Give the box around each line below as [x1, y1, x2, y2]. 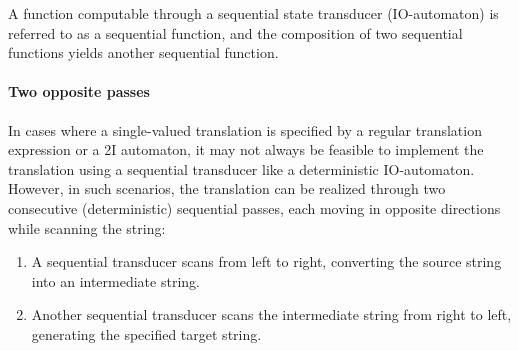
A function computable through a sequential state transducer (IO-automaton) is [8, 3, 499, 23]
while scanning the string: [8, 217, 166, 238]
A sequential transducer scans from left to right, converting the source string [31, 251, 502, 272]
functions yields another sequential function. [8, 42, 279, 63]
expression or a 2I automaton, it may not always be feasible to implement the [8, 139, 484, 160]
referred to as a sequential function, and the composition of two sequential [8, 22, 463, 43]
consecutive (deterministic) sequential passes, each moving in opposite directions [8, 197, 501, 218]
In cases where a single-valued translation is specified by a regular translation [8, 119, 482, 140]
